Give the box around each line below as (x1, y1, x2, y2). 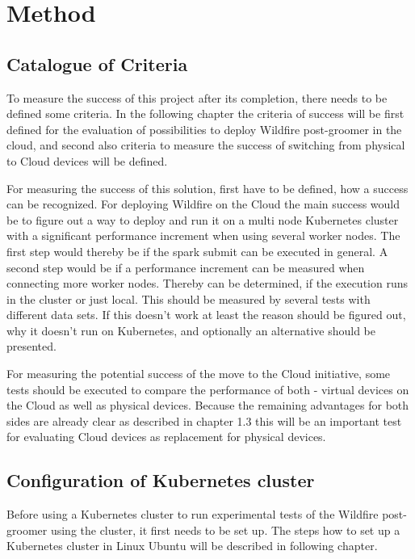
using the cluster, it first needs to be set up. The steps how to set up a (50, 521, 400, 538)
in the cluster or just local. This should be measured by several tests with (6, 290, 371, 307)
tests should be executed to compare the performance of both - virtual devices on (6, 380, 409, 397)
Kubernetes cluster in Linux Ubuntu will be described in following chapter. (6, 537, 378, 554)
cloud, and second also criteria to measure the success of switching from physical (6, 137, 405, 153)
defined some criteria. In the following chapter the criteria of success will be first (6, 105, 405, 122)
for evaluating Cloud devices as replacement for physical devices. (6, 428, 326, 445)
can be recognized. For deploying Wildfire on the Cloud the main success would (6, 195, 400, 212)
